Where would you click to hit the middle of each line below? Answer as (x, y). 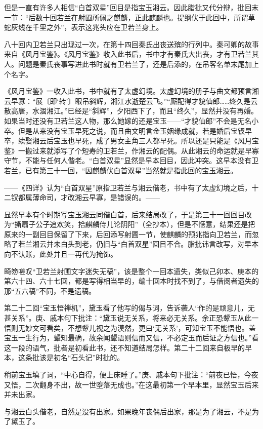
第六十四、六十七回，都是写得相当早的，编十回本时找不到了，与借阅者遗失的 (131, 281)
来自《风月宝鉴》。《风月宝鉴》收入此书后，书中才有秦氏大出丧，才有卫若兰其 (131, 54)
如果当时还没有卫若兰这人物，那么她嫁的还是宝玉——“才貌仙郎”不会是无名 (128, 120)
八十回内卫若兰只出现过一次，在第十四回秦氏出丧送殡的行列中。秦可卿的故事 (131, 44)
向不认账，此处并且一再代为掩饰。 (61, 254)
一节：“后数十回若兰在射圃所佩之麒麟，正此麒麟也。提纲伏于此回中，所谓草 (130, 17)
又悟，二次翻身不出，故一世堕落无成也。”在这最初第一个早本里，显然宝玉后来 (131, 384)
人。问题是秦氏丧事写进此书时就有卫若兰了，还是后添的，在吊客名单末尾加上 (131, 64)
